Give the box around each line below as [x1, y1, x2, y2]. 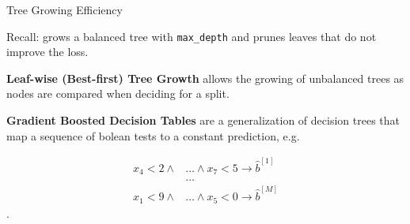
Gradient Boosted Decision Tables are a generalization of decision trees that [6, 112, 400, 129]
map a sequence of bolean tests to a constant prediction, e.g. [6, 127, 300, 144]
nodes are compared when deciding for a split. [6, 85, 230, 102]
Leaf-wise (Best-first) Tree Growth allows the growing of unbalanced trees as [6, 69, 404, 86]
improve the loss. [6, 43, 89, 60]
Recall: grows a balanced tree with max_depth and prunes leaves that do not [6, 28, 377, 44]
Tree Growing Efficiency [6, 2, 123, 17]
